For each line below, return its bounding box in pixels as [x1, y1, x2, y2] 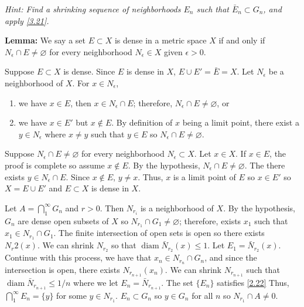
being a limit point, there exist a [182, 116, 299, 129]
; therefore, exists [179, 214, 241, 227]
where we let [73, 276, 118, 288]
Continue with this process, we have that [5, 251, 152, 264]
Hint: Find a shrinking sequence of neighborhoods [5, 3, 181, 15]
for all [192, 289, 213, 301]
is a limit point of [173, 170, 236, 183]
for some [56, 289, 87, 301]
